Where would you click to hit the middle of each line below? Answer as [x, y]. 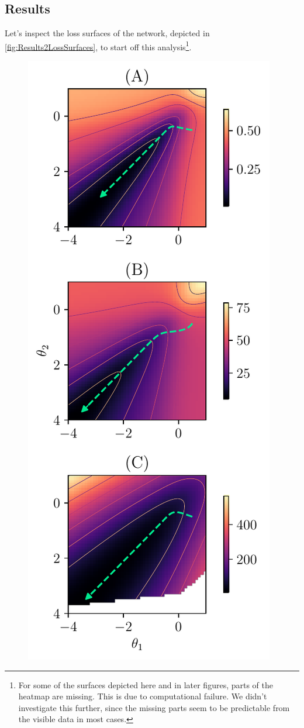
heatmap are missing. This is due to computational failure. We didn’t [143, 696]
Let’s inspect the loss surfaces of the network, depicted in [107, 33]
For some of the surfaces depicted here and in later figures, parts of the [146, 684]
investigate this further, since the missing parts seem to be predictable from [154, 707]
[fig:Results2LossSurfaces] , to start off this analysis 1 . [98, 46]
